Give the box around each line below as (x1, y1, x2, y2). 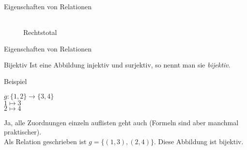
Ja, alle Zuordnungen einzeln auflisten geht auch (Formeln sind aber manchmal (4, 117, 239, 127)
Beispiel (4, 76, 27, 86)
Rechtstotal (23, 27, 57, 37)
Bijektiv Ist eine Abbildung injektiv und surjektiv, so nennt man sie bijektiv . (4, 60, 231, 70)
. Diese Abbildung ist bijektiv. (154, 136, 244, 146)
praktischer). (4, 127, 42, 137)
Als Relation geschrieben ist (4, 136, 87, 146)
